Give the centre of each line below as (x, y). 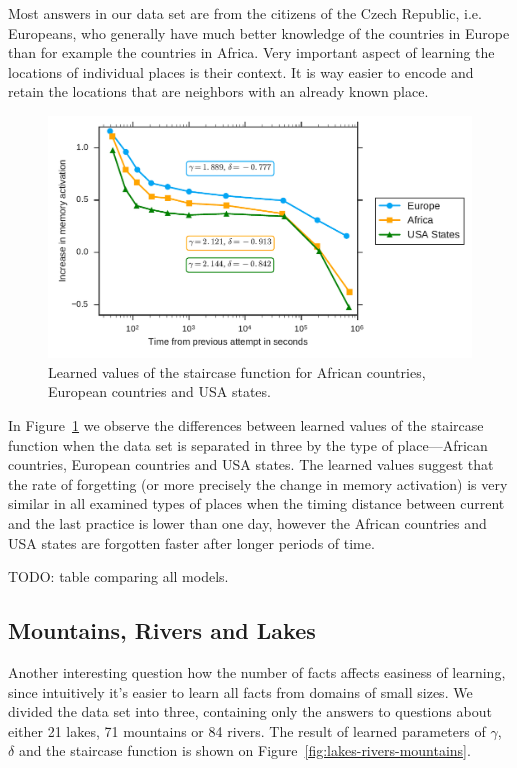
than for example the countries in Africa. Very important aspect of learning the (251, 52)
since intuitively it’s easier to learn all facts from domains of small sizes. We (240, 691)
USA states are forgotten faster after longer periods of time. (191, 542)
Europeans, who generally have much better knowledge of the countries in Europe (259, 32)
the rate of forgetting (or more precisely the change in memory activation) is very (258, 483)
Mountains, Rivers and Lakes (162, 630)
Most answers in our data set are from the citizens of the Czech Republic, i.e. (245, 13)
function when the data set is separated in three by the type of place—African (248, 444)
